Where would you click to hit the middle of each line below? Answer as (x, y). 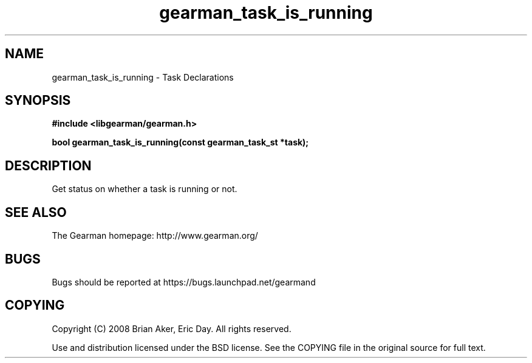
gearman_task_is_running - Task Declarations (143, 77)
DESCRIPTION (48, 165)
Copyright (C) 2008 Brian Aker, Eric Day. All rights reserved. (172, 328)
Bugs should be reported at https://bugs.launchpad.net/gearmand (184, 282)
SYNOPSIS (38, 101)
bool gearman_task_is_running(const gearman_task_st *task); (180, 142)
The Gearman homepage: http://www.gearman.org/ (155, 236)
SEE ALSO (36, 212)
